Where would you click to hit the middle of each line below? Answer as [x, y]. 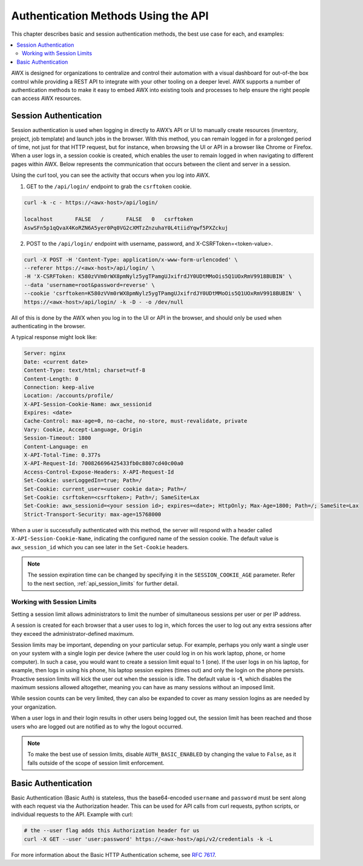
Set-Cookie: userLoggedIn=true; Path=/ [83, 481]
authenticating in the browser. [48, 326]
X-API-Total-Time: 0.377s [62, 455]
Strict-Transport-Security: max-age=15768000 [93, 514]
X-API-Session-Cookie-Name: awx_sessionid [88, 404]
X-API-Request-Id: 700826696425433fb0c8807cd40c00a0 [104, 464]
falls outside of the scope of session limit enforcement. [96, 762]
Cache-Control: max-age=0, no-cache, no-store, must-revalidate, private [136, 421]
